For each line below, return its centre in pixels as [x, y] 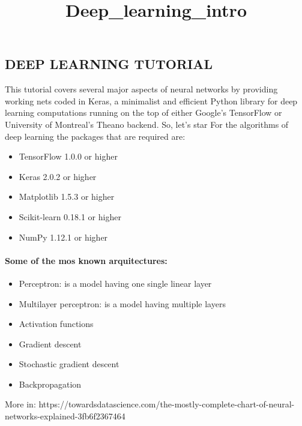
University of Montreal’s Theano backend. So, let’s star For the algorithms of [147, 124]
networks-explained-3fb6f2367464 [65, 416]
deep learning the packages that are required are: [95, 136]
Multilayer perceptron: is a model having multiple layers [122, 303]
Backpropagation [50, 384]
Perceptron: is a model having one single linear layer [115, 283]
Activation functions [56, 324]
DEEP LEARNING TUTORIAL [109, 64]
